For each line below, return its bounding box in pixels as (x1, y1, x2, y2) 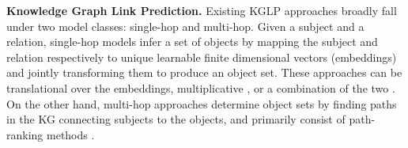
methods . (47, 126, 95, 142)
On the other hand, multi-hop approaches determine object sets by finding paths (6, 95, 397, 112)
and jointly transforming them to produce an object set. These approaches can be (6, 64, 402, 81)
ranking (6, 126, 43, 142)
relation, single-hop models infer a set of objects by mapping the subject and (6, 33, 378, 50)
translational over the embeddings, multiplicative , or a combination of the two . (6, 79, 395, 96)
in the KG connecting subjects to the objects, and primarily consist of (6, 111, 346, 127)
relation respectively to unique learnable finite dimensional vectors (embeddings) (6, 48, 397, 65)
